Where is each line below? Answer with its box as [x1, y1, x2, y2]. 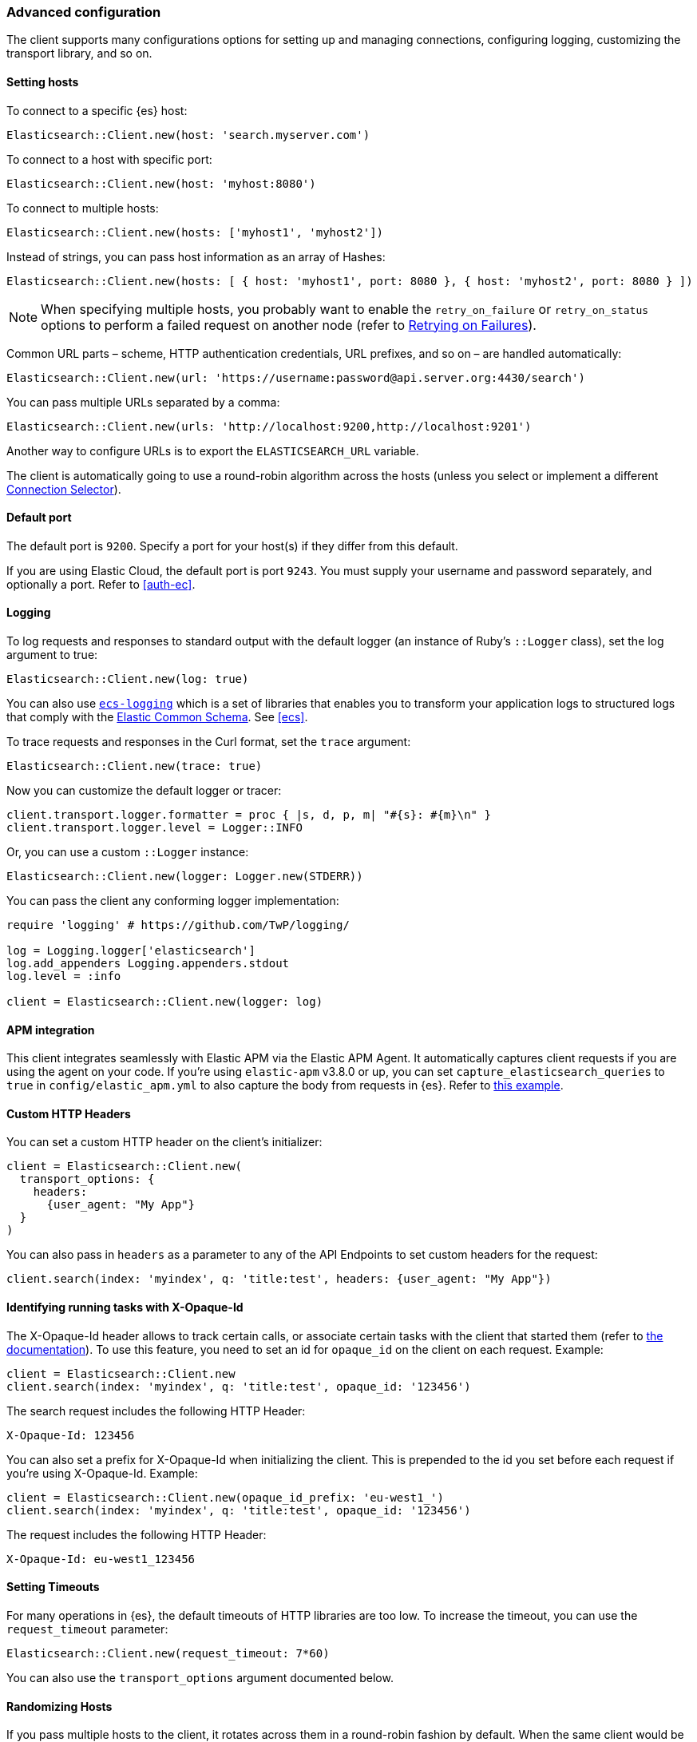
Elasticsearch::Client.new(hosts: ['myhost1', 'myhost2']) [6, 225, 384, 239]
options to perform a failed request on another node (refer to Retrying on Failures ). [41, 316, 537, 333]
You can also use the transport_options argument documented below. [6, 1670, 394, 1684]
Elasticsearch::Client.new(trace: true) [6, 760, 263, 773]
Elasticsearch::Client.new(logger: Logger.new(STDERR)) [6, 870, 363, 883]
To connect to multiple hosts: [6, 200, 159, 215]
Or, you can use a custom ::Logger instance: [6, 845, 249, 859]
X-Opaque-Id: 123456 [6, 1428, 135, 1442]
